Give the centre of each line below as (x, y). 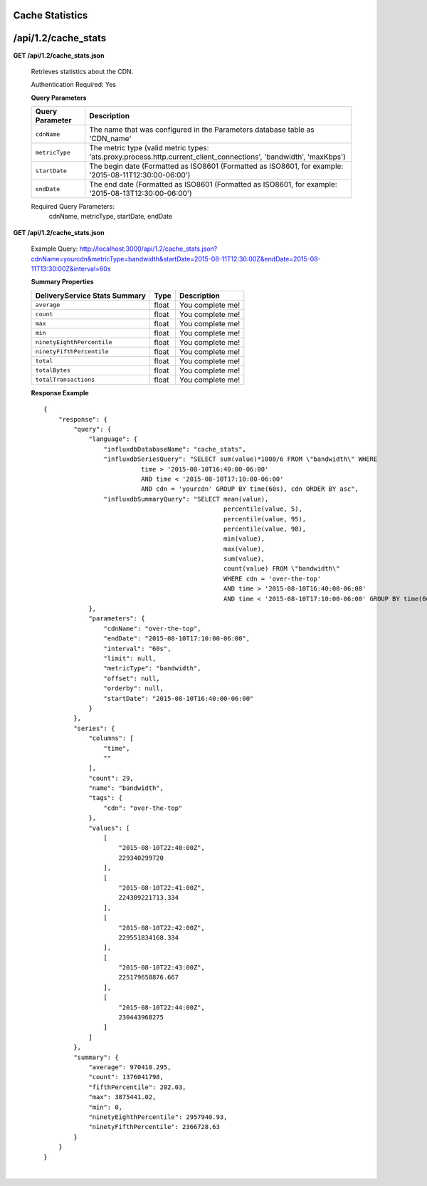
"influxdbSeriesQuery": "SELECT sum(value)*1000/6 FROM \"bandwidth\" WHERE (241, 459)
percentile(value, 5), (263, 509)
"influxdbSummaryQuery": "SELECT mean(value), (186, 499)
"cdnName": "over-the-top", (153, 628)
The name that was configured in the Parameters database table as (202, 130)
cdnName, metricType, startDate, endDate (111, 217)
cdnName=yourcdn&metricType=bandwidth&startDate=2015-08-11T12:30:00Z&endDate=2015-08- (176, 259)
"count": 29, (111, 778)
